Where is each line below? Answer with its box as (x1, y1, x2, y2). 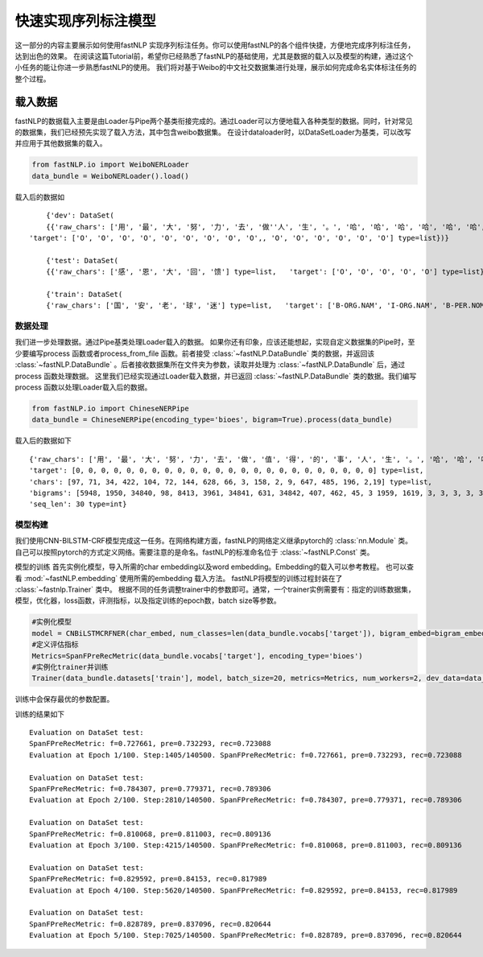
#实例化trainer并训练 (31, 662, 109, 671)
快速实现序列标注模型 (14, 12, 157, 30)
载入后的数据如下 (14, 435, 72, 446)
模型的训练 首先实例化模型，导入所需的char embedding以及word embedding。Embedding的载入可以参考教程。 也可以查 (14, 562, 415, 571)
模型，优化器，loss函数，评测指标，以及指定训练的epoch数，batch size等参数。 (14, 596, 281, 605)
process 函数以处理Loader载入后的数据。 (14, 382, 152, 392)
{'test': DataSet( (45, 256, 119, 265)
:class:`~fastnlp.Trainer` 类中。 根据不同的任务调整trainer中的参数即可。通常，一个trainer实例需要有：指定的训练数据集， (14, 584, 415, 594)
